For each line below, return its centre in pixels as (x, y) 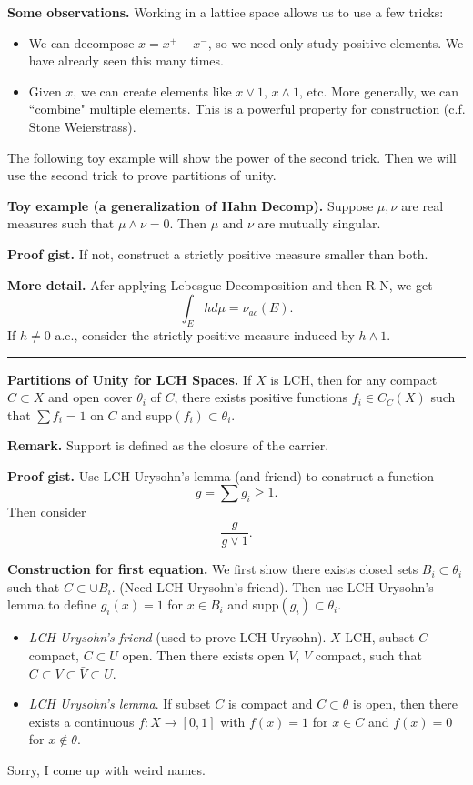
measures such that (61, 223)
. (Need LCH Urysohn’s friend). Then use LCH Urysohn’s (272, 586)
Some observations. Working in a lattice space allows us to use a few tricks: (226, 12)
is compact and (270, 704)
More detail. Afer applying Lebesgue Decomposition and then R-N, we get (220, 284)
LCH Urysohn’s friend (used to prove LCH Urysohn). (177, 637)
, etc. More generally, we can (379, 91)
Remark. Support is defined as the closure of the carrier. (168, 445)
